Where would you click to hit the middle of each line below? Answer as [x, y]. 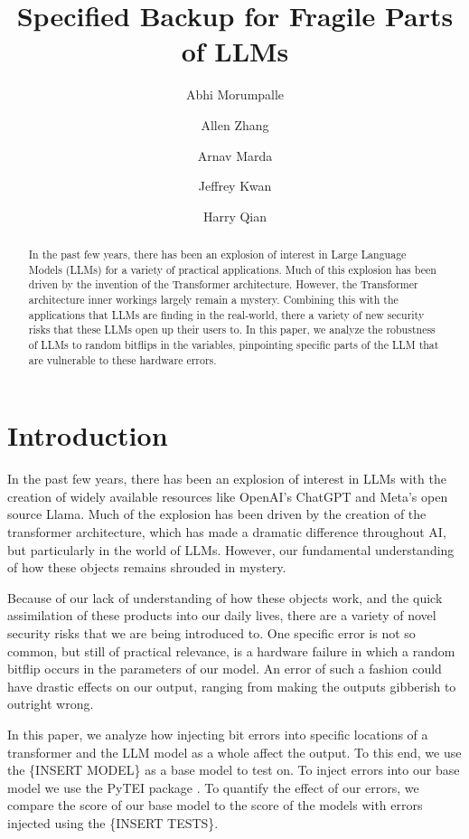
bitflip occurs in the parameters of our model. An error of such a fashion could [225, 669]
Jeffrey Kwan [235, 186]
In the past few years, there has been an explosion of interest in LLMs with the [227, 479]
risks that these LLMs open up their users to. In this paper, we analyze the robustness [232, 330]
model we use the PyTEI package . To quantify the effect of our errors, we [213, 787]
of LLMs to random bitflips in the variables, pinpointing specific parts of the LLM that [234, 345]
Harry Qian [235, 216]
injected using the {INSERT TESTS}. [113, 822]
